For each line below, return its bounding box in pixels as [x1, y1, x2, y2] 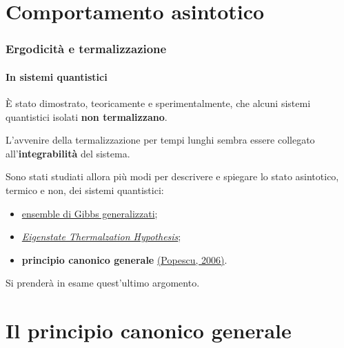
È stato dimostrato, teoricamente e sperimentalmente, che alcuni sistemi [6, 96, 311, 110]
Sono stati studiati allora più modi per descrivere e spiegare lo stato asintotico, [6, 169, 339, 184]
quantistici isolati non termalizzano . [6, 109, 168, 124]
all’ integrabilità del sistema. [6, 146, 130, 160]
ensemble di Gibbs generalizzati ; [21, 206, 158, 220]
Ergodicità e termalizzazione [6, 40, 167, 57]
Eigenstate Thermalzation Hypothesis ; [21, 229, 181, 244]
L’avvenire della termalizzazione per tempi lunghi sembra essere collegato [6, 133, 315, 147]
